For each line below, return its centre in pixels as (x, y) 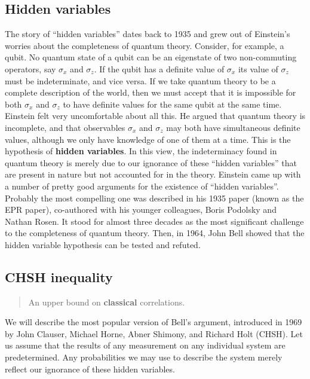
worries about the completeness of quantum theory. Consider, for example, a (145, 45)
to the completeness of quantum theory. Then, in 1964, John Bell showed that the (155, 233)
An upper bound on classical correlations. (107, 302)
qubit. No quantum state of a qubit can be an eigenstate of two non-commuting (151, 57)
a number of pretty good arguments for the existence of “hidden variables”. (142, 186)
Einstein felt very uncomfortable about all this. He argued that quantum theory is (155, 116)
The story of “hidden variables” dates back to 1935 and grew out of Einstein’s (148, 34)
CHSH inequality (59, 276)
